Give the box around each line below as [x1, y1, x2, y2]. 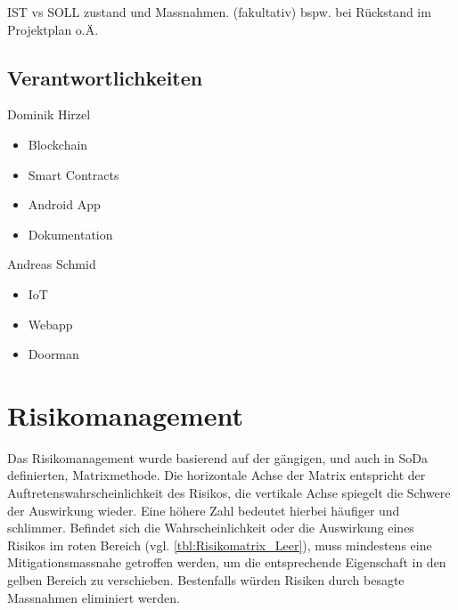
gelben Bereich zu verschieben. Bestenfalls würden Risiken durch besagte [7, 571, 405, 590]
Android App [28, 195, 101, 214]
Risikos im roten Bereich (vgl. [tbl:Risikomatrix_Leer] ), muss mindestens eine [7, 535, 432, 554]
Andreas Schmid [7, 255, 96, 273]
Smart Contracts [28, 165, 119, 183]
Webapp [28, 314, 73, 333]
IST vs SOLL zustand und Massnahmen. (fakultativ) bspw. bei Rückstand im [7, 3, 431, 20]
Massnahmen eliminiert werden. [7, 588, 180, 606]
